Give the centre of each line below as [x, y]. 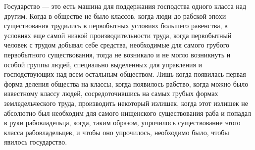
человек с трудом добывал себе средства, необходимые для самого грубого [117, 45]
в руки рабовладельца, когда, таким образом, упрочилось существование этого [122, 123]
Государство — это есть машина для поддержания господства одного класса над [125, 6]
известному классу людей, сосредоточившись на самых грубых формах [111, 93]
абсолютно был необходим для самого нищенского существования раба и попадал [128, 113]
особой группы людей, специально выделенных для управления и [103, 64]
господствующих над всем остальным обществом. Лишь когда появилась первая [125, 74]
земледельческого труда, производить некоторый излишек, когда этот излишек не [126, 103]
